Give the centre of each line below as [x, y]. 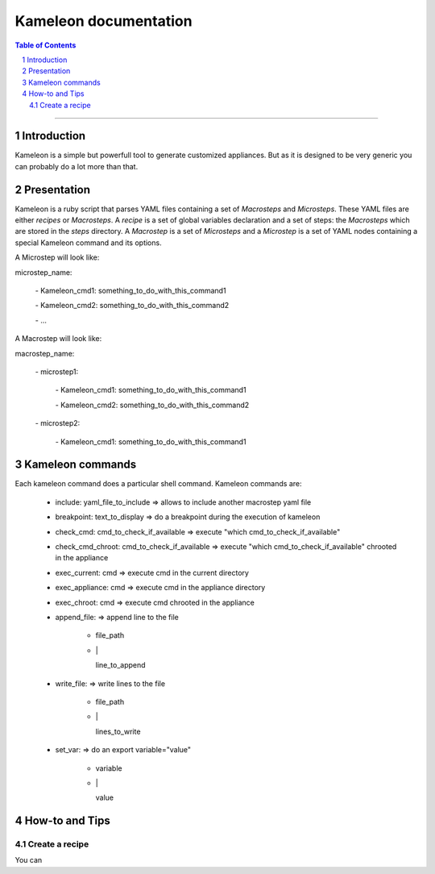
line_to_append [120, 665]
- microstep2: [58, 423]
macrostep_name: [45, 353]
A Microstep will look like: [57, 257]
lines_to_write [118, 731]
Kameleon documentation [104, 21]
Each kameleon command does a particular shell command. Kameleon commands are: [158, 484]
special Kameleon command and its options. [88, 243]
